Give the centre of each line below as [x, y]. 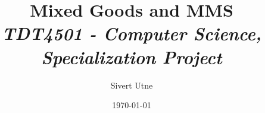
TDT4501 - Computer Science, [132, 33]
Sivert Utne [132, 85]
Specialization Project [132, 56]
